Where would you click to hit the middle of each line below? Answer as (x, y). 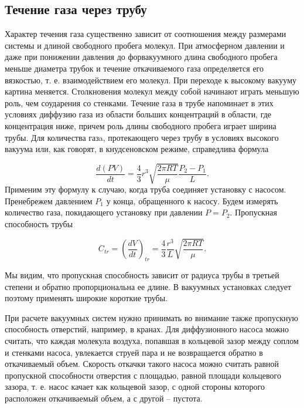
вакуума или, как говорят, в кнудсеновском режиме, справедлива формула (137, 149)
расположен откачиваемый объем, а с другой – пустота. (104, 398)
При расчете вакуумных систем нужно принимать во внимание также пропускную (152, 317)
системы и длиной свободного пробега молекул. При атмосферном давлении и (145, 45)
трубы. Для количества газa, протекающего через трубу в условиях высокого (142, 137)
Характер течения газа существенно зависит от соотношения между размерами (146, 34)
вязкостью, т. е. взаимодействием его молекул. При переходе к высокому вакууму (151, 80)
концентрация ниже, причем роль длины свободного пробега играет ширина (141, 125)
